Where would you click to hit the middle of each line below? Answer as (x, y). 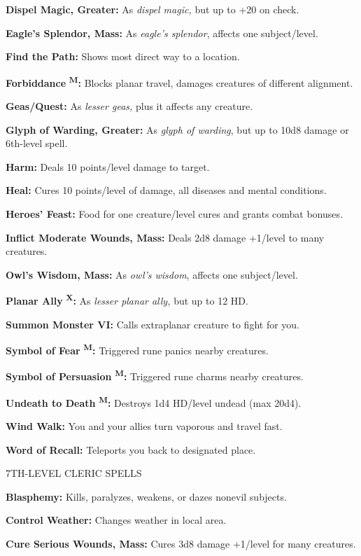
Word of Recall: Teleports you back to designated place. (131, 449)
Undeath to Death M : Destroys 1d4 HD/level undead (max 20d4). (154, 401)
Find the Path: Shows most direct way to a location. (123, 56)
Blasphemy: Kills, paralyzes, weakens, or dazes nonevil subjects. (146, 496)
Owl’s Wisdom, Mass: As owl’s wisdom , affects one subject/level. (152, 274)
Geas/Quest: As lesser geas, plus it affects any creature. (129, 106)
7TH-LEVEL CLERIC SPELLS (74, 473)
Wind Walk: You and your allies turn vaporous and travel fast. (144, 425)
